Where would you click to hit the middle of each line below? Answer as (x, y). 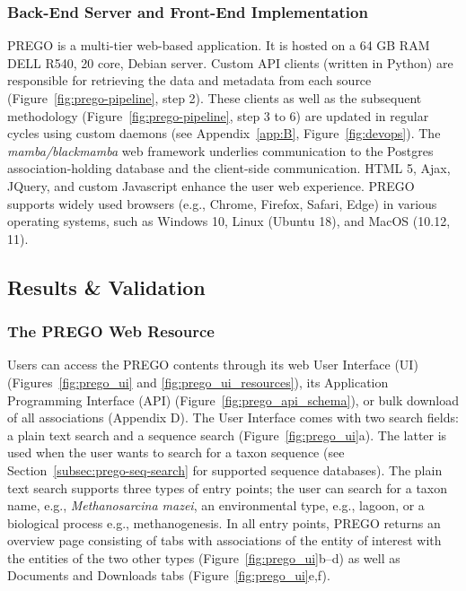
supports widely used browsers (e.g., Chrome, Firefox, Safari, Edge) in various (222, 203)
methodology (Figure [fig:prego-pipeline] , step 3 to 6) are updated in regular (218, 115)
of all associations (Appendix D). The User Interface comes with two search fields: (233, 417)
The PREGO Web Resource (111, 331)
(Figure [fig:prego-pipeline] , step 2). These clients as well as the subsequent (215, 98)
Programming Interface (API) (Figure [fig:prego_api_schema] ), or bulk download (233, 400)
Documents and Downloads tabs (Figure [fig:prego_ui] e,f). (169, 575)
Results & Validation (106, 287)
